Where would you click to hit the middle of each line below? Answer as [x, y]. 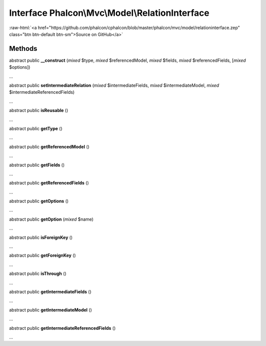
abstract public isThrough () [38, 273]
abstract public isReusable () [39, 111]
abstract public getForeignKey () [43, 255]
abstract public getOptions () [39, 201]
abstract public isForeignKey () [41, 237]
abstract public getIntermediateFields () [50, 292]
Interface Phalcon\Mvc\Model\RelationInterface [109, 13]
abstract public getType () [36, 128]
